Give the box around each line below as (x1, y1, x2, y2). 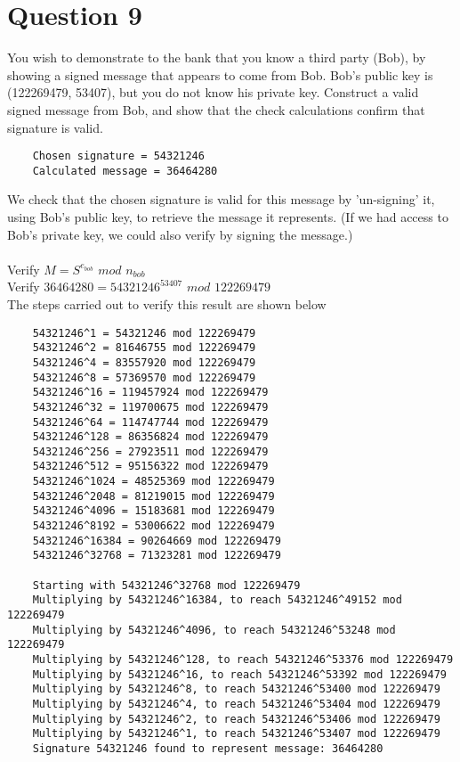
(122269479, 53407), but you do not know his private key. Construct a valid (7, 83, 419, 102)
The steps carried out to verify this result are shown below (7, 294, 327, 313)
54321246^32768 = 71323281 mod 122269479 (32, 549, 281, 562)
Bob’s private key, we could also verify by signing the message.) (7, 225, 353, 243)
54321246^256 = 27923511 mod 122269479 (32, 445, 269, 458)
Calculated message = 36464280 (32, 164, 218, 177)
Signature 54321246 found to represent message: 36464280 (32, 742, 383, 755)
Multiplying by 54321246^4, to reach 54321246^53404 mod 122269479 (32, 697, 440, 710)
